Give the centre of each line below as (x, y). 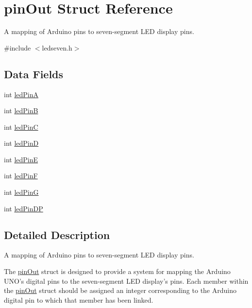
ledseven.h (57, 47)
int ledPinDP (24, 208)
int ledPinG (21, 192)
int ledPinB (21, 111)
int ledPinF (21, 176)
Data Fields (34, 74)
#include (17, 47)
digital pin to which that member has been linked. (79, 299)
